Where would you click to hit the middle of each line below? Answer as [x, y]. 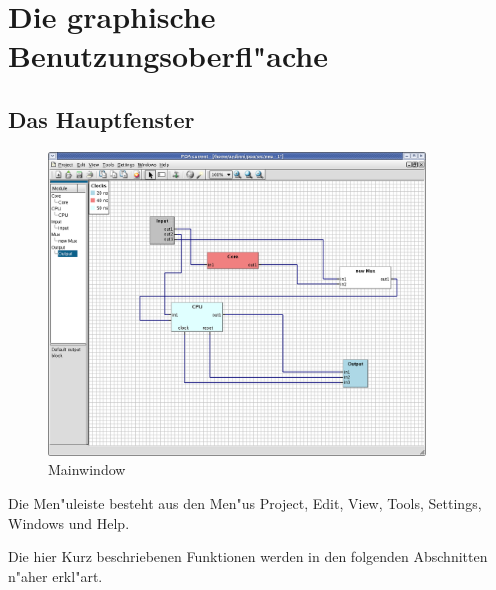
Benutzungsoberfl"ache [168, 55]
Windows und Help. [69, 522]
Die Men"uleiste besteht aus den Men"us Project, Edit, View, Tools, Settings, [245, 503]
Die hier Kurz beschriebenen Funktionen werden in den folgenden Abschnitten [248, 556]
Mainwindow [87, 469]
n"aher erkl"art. [55, 575]
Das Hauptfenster [101, 118]
